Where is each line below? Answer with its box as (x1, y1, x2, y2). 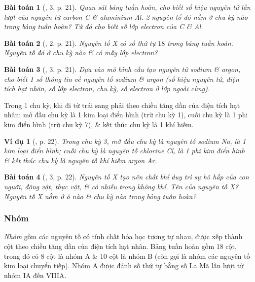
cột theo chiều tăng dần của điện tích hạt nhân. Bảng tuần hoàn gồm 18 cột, (4, 241, 237, 251)
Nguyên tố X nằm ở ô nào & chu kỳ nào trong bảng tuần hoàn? (4, 191, 196, 201)
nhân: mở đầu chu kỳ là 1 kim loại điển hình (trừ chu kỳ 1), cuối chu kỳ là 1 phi (4, 109, 248, 120)
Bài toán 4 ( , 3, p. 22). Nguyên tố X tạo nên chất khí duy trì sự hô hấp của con (4, 172, 249, 182)
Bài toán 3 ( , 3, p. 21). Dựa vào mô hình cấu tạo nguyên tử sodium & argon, (4, 64, 241, 74)
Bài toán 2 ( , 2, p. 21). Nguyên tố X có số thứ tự (4, 37, 156, 48)
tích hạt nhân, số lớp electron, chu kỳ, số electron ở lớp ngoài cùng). (4, 83, 210, 94)
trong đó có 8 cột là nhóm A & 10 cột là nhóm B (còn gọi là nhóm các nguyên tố (4, 250, 250, 261)
